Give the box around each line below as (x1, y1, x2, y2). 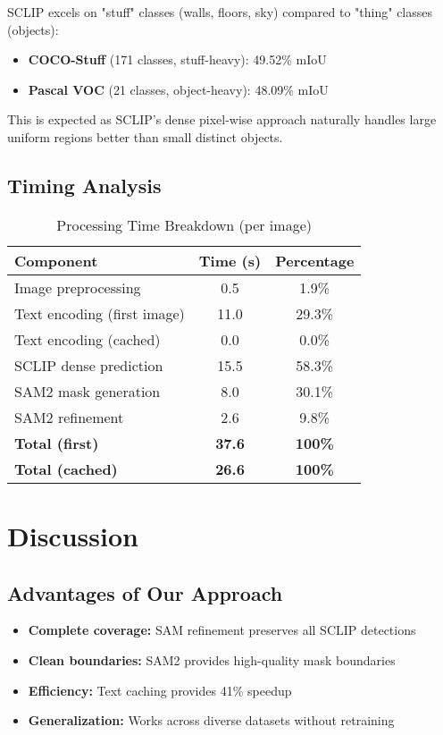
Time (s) (198, 249, 262, 271)
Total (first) (14, 432, 99, 453)
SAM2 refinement (14, 406, 124, 427)
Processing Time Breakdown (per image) (56, 214, 312, 235)
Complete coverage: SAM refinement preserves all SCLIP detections (28, 621, 416, 639)
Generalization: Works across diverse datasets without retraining (28, 711, 395, 730)
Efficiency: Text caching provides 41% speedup (28, 680, 292, 699)
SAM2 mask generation (14, 380, 161, 401)
